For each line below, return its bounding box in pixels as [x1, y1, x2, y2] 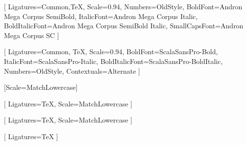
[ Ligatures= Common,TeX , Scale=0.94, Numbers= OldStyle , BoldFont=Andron [4, 1, 243, 11]
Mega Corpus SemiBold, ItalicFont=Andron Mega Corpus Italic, [4, 11, 198, 21]
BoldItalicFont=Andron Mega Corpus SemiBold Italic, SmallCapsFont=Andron [4, 21, 244, 31]
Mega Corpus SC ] [4, 30, 59, 40]
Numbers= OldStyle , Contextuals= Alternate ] [4, 65, 140, 76]
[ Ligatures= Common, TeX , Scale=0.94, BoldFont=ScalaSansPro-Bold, [4, 46, 218, 57]
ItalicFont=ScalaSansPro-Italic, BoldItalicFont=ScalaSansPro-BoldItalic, [4, 56, 223, 66]
